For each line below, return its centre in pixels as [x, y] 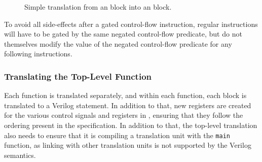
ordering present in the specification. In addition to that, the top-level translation [131, 125]
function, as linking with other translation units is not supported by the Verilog [128, 145]
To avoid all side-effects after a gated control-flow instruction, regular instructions [131, 24]
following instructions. [38, 54]
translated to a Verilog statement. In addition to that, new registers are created [128, 105]
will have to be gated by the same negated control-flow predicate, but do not [123, 34]
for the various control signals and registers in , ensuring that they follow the [124, 115]
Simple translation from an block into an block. [98, 7]
